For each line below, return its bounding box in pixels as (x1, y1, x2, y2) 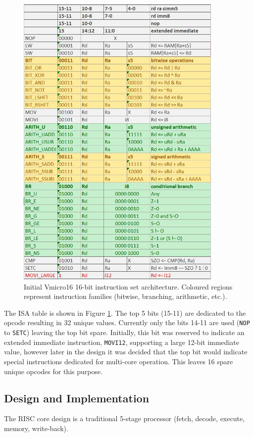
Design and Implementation (4, 390, 150, 405)
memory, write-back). (4, 423, 68, 434)
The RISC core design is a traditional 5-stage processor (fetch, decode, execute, (4, 413, 245, 424)
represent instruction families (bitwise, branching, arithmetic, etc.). (24, 291, 227, 301)
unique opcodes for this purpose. (4, 366, 103, 376)
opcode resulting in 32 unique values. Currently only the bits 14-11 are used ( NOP (4, 317, 250, 328)
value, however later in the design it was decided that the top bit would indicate (4, 346, 248, 357)
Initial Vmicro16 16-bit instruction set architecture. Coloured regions (24, 281, 233, 291)
